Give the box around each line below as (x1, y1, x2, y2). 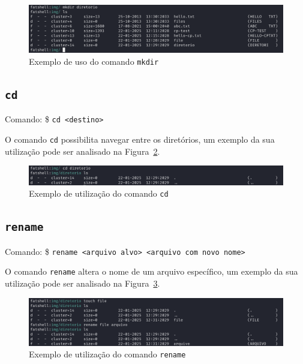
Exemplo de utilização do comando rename (29, 348, 186, 360)
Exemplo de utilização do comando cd (29, 187, 169, 200)
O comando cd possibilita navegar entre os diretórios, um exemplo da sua (5, 133, 275, 146)
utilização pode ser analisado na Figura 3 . (5, 276, 160, 289)
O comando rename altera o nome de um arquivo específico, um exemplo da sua (5, 265, 298, 278)
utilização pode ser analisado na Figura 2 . (5, 145, 160, 157)
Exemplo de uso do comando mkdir (29, 55, 159, 67)
